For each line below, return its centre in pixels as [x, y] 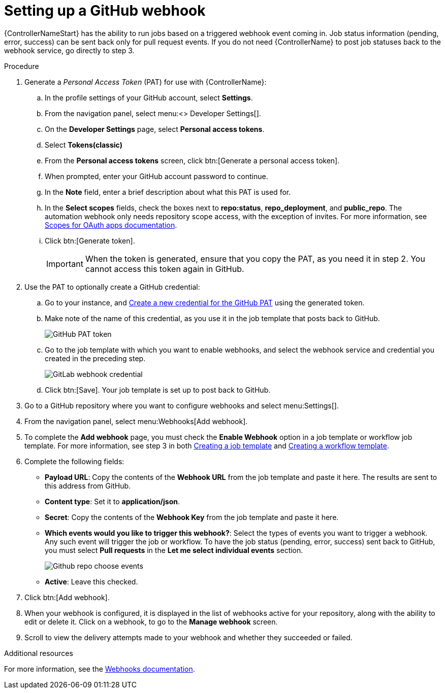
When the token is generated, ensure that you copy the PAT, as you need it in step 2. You [255, 258]
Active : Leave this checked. [91, 581]
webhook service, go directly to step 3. [69, 50]
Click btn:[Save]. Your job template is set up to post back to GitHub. [158, 390]
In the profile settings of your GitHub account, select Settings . [149, 97]
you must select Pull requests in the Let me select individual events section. [174, 550]
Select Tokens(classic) [84, 145]
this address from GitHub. [88, 486]
